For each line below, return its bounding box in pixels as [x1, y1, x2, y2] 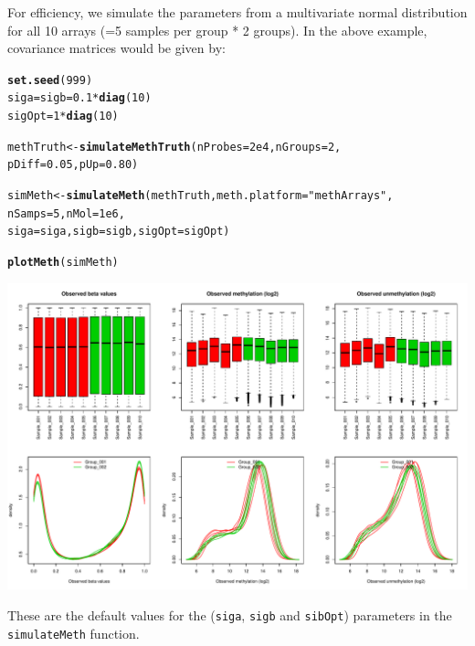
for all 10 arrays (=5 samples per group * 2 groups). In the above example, [7, 20, 427, 39]
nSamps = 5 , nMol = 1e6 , [7, 207, 125, 220]
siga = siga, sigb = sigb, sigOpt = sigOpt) [7, 225, 230, 238]
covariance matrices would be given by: [7, 38, 226, 58]
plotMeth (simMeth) [7, 256, 119, 270]
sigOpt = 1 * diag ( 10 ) [7, 110, 119, 123]
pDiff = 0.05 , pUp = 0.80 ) [7, 158, 139, 172]
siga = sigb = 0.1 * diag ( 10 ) [7, 91, 152, 105]
